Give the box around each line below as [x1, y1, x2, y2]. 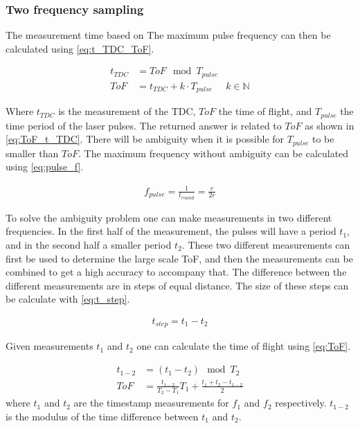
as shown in [305, 118, 354, 132]
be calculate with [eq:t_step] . [6, 292, 130, 306]
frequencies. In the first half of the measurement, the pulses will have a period [6, 224, 336, 238]
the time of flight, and [218, 104, 312, 118]
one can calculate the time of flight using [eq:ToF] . [136, 339, 351, 353]
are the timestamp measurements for [73, 395, 229, 410]
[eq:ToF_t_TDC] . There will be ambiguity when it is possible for [6, 132, 285, 146]
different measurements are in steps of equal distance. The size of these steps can [6, 278, 349, 292]
